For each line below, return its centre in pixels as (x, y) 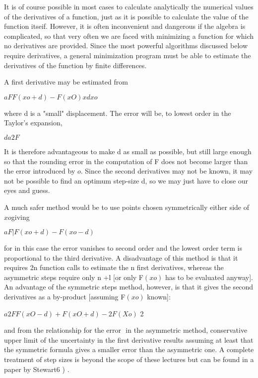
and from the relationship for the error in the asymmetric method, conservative (126, 330)
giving (20, 217)
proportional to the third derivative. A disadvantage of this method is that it (121, 257)
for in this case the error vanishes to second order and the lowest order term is (123, 248)
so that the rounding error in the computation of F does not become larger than (126, 161)
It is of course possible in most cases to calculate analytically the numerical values (129, 6)
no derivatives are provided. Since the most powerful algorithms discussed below (126, 46)
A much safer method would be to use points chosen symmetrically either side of (127, 207)
